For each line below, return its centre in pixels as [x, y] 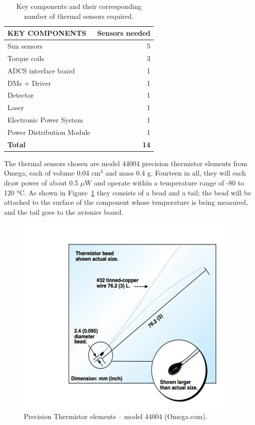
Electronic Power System [45, 120]
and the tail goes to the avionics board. [64, 212]
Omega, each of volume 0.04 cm [52, 173]
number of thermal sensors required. [79, 16]
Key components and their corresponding [79, 6]
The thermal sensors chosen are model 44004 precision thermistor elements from [126, 163]
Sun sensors [25, 46]
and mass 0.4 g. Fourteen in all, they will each [176, 173]
